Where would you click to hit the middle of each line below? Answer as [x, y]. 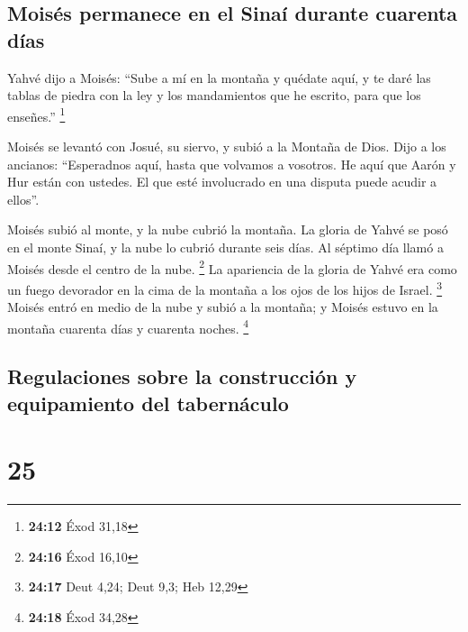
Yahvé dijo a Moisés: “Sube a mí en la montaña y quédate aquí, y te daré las [219, 77]
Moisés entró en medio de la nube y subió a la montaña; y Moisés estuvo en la [223, 307]
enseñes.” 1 [36, 114]
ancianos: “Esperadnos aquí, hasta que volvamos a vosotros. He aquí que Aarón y [232, 164]
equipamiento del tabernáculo [148, 403]
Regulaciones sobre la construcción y [182, 376]
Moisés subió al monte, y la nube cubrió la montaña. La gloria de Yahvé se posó [228, 229]
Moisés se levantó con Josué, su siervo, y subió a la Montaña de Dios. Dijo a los [227, 147]
